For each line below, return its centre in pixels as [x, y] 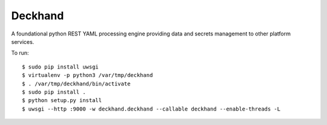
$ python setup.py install [62, 100]
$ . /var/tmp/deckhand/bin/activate [76, 84]
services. [23, 41]
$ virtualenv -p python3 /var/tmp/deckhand [88, 75]
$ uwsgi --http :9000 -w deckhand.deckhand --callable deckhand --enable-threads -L [151, 109]
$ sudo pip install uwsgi [61, 67]
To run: [20, 53]
